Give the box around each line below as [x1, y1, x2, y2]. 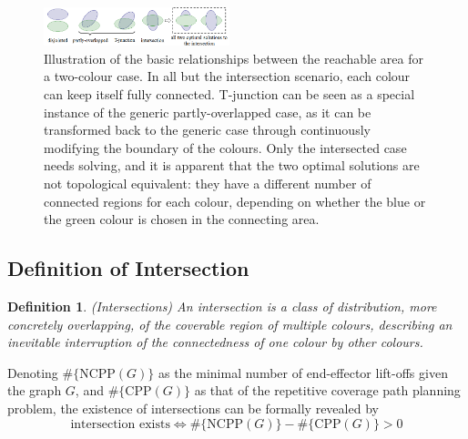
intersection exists [70, 417, 170, 431]
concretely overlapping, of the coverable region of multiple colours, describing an [7, 314, 453, 333]
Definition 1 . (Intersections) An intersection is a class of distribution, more [7, 296, 437, 315]
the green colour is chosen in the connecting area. [44, 209, 320, 229]
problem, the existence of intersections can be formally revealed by [7, 398, 379, 417]
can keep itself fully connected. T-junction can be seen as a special [44, 85, 415, 103]
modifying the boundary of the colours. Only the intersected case [44, 138, 407, 157]
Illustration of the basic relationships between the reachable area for [44, 48, 424, 67]
